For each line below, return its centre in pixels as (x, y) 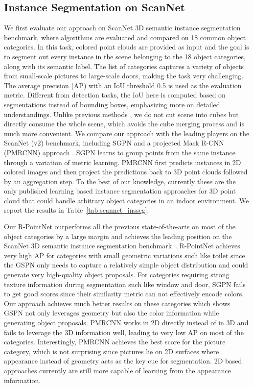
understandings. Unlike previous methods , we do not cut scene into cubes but (121, 114)
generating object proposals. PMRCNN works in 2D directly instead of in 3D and (126, 323)
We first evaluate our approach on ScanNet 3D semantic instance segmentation (122, 28)
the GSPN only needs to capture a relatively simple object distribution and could (126, 265)
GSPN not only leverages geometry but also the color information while (112, 313)
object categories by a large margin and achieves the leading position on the (118, 236)
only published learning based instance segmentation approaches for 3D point (120, 191)
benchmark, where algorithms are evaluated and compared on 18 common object (125, 37)
